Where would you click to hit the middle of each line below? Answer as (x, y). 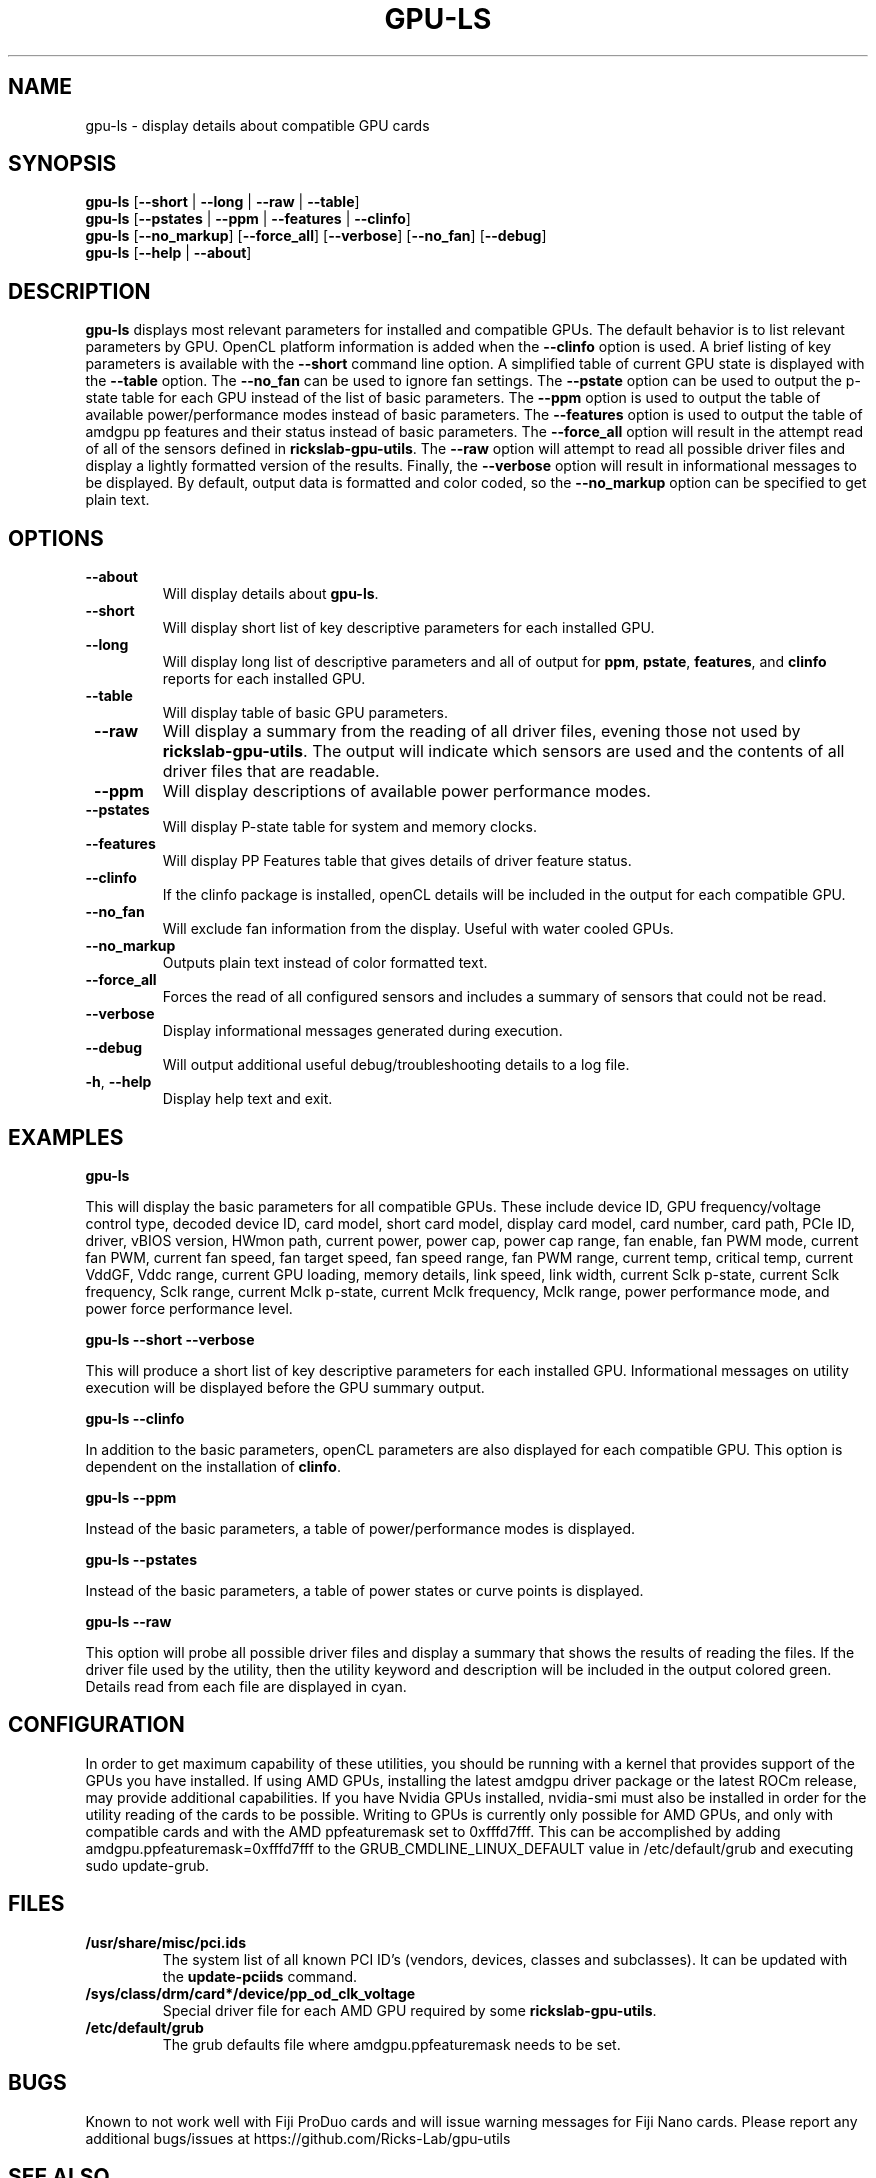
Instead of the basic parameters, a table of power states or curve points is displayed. (364, 1590)
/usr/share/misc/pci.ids (165, 1942)
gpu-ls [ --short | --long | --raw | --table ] (222, 202)
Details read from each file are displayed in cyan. (246, 1686)
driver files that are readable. (271, 771)
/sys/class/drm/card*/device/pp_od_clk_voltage (250, 1993)
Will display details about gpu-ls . (270, 594)
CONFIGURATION (96, 1725)
